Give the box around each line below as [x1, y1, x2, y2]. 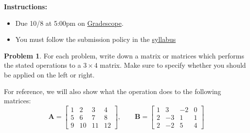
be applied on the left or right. [4, 69, 95, 79]
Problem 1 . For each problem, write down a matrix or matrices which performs [4, 50, 244, 60]
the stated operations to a [4, 60, 81, 70]
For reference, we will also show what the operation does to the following [4, 86, 221, 96]
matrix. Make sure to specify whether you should [100, 60, 246, 70]
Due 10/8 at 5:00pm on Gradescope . [15, 18, 124, 28]
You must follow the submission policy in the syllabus [15, 34, 176, 44]
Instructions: [4, 1, 47, 11]
